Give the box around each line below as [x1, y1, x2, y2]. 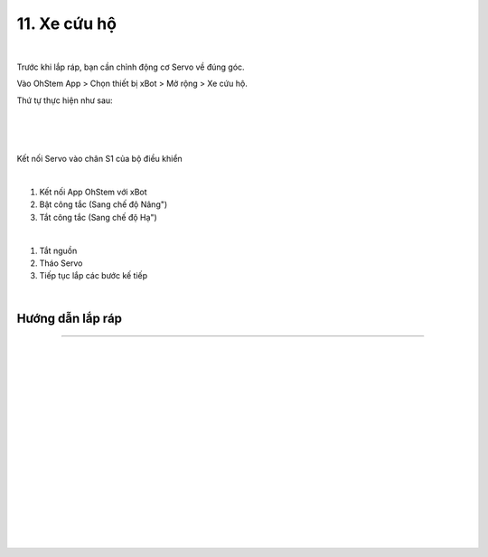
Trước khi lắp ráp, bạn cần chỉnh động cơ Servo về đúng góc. [16, 61, 245, 72]
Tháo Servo [39, 258, 83, 269]
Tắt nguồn [39, 245, 78, 256]
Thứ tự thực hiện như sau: [16, 95, 113, 106]
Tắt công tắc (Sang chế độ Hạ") [39, 212, 157, 222]
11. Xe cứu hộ [16, 14, 117, 33]
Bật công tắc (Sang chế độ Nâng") [39, 199, 168, 210]
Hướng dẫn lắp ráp [16, 310, 122, 326]
